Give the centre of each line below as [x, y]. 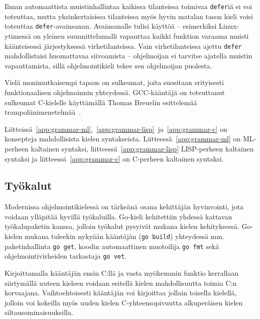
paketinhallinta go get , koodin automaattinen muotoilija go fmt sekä [112, 246]
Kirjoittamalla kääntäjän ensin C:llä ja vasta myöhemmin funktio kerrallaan [122, 273]
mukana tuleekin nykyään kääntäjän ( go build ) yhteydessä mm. [124, 236]
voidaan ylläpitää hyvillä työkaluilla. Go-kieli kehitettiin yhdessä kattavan [118, 216]
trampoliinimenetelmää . [43, 112]
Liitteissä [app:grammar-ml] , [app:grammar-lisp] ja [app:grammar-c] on [116, 129]
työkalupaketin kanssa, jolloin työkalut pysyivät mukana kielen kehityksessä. [122, 226]
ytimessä [18, 35]
